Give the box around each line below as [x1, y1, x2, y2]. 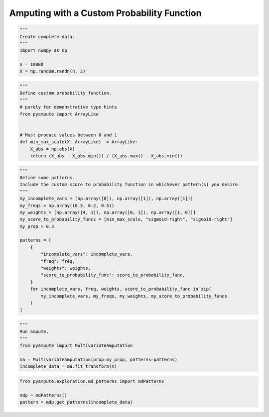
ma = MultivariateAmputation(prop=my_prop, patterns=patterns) [19, 356, 178, 362]
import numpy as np [19, 48, 67, 53]
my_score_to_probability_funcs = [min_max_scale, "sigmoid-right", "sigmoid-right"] [19, 216, 233, 222]
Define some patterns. [19, 175, 75, 180]
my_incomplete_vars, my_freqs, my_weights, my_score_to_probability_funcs [40, 293, 228, 299]
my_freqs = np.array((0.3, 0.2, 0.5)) [19, 203, 115, 208]
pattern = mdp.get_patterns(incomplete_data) [19, 400, 133, 405]
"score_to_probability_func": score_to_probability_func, [40, 272, 185, 278]
